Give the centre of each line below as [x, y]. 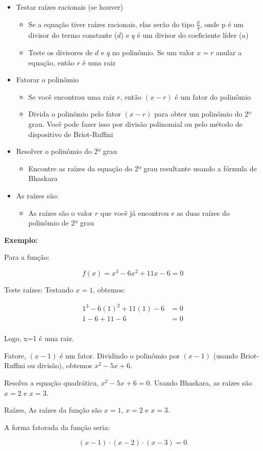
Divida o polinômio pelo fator [75, 114]
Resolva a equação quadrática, [52, 382]
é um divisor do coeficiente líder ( [189, 35]
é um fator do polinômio [213, 96]
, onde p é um [222, 24]
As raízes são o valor [61, 212]
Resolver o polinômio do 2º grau [66, 151]
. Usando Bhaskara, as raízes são [201, 382]
